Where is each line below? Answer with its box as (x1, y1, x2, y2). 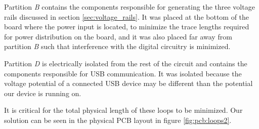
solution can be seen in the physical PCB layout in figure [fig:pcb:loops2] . (4, 114, 232, 125)
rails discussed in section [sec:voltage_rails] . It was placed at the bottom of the (4, 11, 249, 22)
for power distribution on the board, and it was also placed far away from (4, 31, 232, 41)
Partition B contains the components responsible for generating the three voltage (4, 2, 255, 12)
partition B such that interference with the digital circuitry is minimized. (4, 41, 231, 52)
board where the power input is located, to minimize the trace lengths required (4, 21, 249, 32)
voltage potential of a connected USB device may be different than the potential (4, 78, 253, 89)
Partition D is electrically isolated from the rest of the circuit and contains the (4, 58, 247, 68)
